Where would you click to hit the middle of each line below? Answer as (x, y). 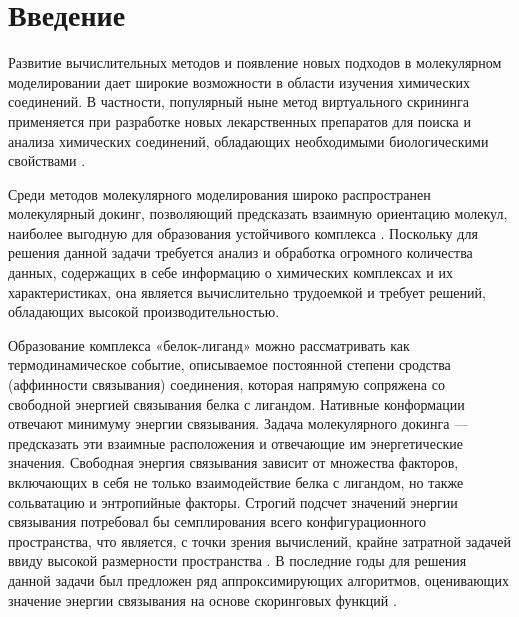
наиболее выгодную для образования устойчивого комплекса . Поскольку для (243, 232)
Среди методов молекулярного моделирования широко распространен (219, 193)
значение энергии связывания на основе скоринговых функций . (202, 599)
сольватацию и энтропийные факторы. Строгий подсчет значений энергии (233, 501)
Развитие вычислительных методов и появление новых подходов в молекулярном (255, 62)
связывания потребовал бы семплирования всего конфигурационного (217, 521)
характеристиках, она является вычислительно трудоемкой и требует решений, (247, 291)
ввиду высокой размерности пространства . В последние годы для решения (237, 560)
